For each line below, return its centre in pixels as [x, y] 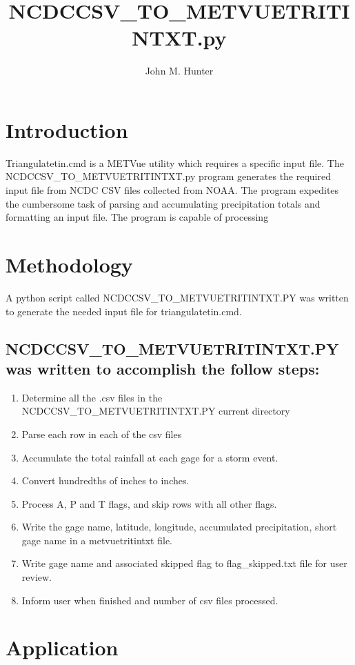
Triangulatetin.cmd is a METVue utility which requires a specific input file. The [175, 162]
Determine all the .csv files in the [92, 397]
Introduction [67, 129]
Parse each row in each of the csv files [102, 434]
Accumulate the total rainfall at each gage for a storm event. [150, 457]
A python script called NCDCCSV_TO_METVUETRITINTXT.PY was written [177, 297]
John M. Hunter [179, 71]
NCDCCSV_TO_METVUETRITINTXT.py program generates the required [168, 176]
